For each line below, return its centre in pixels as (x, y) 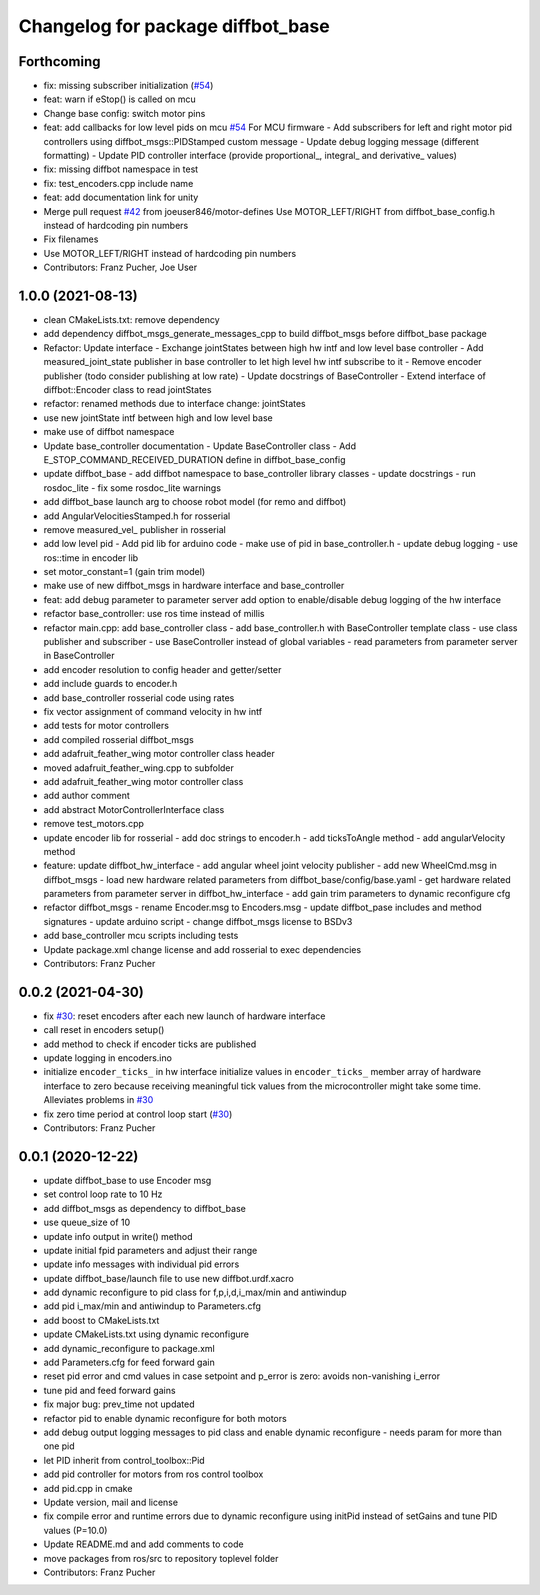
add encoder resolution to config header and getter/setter (162, 669)
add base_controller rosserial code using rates (139, 697)
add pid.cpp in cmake (88, 1488)
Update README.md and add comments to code (143, 1544)
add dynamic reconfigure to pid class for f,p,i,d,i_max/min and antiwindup (195, 1292)
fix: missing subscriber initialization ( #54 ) (128, 86)
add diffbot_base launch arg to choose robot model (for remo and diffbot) (195, 502)
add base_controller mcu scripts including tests (141, 936)
